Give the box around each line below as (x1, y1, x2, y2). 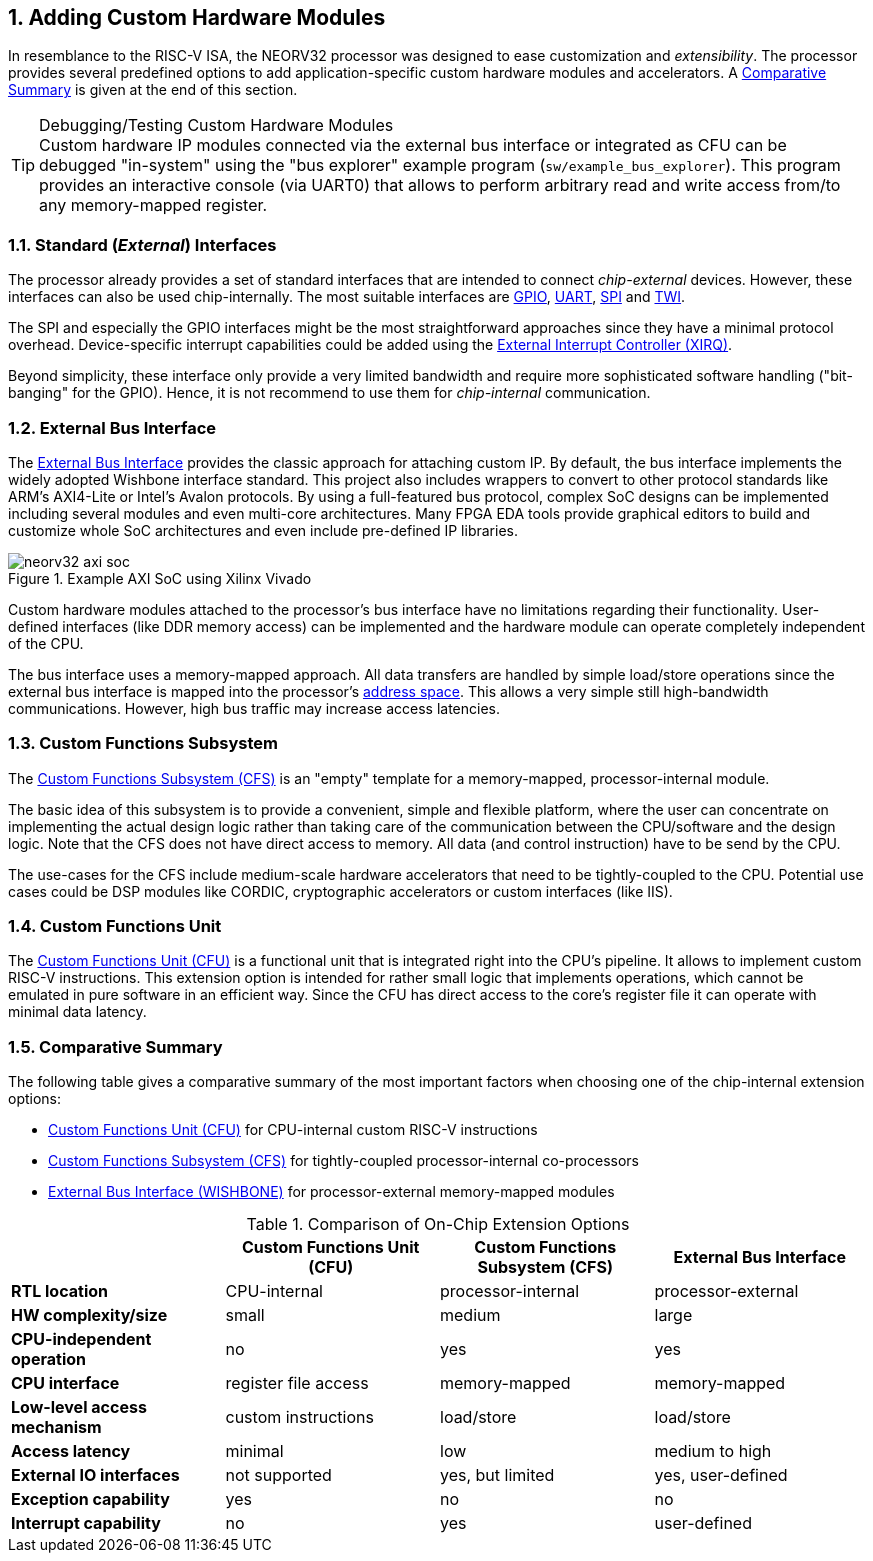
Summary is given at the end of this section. (8, 81, 298, 99)
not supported (225, 1465, 332, 1486)
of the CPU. (8, 634, 84, 652)
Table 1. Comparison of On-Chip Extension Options (246, 1214, 630, 1235)
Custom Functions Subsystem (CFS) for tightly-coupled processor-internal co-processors (48, 1152, 640, 1170)
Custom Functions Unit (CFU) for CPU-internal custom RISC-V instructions (48, 1121, 538, 1139)
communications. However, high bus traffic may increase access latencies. (8, 699, 501, 717)
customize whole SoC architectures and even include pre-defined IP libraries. (8, 521, 518, 539)
